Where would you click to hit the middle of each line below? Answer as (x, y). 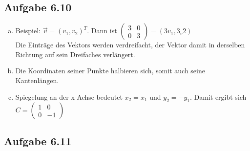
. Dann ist (102, 31)
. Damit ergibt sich (218, 97)
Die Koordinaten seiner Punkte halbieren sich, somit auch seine (110, 71)
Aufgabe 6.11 (38, 140)
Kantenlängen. (37, 80)
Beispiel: (28, 31)
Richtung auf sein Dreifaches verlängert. (75, 54)
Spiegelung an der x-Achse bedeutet (69, 97)
